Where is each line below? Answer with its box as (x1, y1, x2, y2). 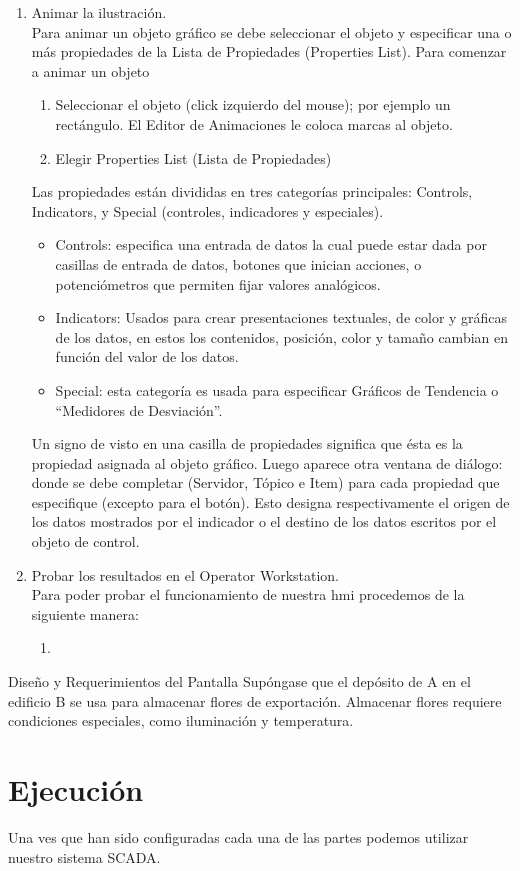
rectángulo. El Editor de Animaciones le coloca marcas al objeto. (55, 113, 453, 134)
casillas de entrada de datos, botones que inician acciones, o (55, 253, 422, 274)
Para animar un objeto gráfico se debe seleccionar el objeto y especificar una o (31, 21, 512, 42)
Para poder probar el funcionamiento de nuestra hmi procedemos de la (31, 584, 465, 605)
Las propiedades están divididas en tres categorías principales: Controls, (31, 181, 473, 202)
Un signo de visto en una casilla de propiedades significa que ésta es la (31, 433, 463, 454)
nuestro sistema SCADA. (8, 846, 161, 867)
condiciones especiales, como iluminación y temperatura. (8, 710, 354, 731)
